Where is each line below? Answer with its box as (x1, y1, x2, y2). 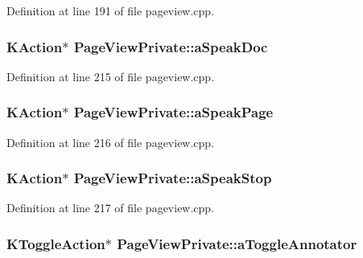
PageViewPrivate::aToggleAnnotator (117, 233, 357, 253)
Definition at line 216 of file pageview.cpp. (6, 133, 215, 150)
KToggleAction (6, 233, 105, 253)
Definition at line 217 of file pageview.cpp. (6, 199, 215, 216)
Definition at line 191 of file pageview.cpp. (6, 2, 215, 18)
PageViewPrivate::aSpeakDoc (73, 36, 268, 56)
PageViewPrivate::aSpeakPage (73, 102, 274, 122)
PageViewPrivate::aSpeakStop (73, 168, 272, 188)
